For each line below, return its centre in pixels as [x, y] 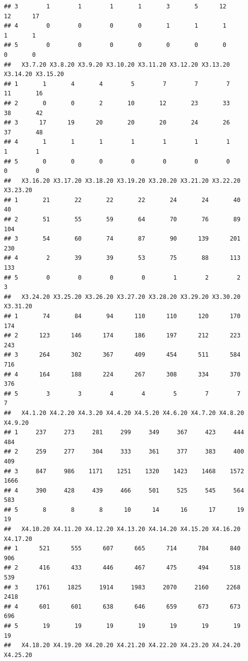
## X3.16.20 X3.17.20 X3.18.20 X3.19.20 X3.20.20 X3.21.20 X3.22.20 [122, 181]
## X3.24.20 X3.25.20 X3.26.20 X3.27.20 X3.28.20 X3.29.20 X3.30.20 [122, 297]
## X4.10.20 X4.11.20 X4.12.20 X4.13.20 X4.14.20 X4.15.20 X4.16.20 [122, 529]
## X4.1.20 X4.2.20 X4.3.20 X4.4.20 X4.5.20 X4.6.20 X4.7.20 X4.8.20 [124, 413]
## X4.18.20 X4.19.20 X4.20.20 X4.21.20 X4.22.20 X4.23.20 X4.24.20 [122, 645]
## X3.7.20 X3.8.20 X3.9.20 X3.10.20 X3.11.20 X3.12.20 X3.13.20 [117, 64]
